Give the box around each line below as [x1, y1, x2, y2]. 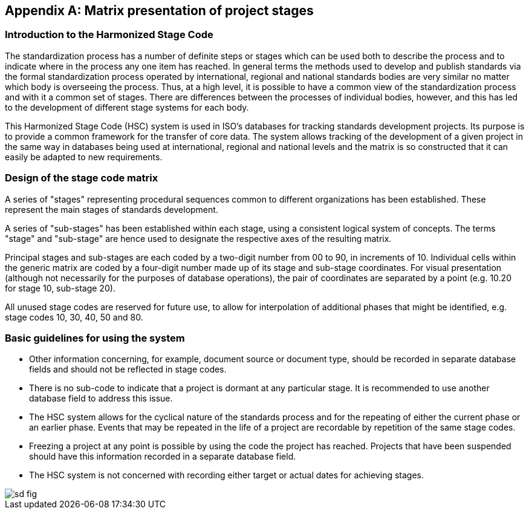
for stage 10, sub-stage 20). [5, 282, 115, 293]
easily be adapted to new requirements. [5, 151, 163, 162]
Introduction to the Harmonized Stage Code [5, 28, 213, 41]
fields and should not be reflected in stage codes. [29, 364, 227, 375]
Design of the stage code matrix [5, 172, 158, 184]
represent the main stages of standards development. [5, 204, 218, 215]
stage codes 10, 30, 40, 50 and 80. [5, 311, 143, 322]
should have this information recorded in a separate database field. [29, 451, 296, 462]
